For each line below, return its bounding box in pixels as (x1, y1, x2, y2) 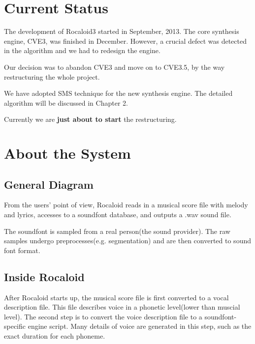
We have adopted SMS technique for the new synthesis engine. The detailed (4, 88, 233, 98)
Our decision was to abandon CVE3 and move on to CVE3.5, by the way (4, 61, 225, 72)
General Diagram (4, 176, 94, 192)
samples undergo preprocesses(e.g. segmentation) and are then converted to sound (4, 235, 251, 246)
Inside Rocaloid (4, 269, 85, 284)
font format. (4, 245, 40, 255)
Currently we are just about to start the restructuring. (4, 114, 177, 124)
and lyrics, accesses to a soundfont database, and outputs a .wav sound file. (4, 209, 231, 220)
